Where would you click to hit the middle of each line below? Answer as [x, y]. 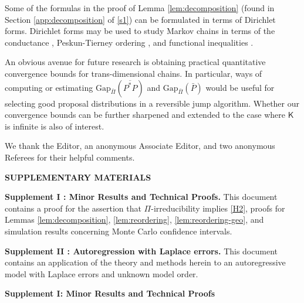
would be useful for [240, 87]
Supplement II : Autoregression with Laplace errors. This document [141, 251]
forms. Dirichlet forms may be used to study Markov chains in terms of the [140, 31]
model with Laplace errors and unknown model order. [102, 273]
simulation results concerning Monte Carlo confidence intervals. [119, 231]
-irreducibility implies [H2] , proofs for [218, 208]
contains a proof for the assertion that [73, 208]
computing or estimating [49, 87]
